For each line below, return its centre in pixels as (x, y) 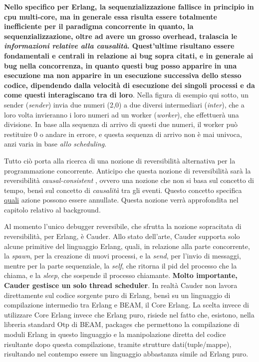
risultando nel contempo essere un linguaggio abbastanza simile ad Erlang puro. (126, 354)
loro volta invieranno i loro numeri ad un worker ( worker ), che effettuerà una (122, 114)
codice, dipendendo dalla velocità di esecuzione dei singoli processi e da (129, 85)
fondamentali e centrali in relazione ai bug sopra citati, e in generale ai (129, 55)
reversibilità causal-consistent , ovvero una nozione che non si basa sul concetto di (129, 180)
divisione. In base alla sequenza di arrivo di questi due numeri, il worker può (121, 124)
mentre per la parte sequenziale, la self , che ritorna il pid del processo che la (121, 265)
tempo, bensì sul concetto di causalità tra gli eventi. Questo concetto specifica (123, 190)
